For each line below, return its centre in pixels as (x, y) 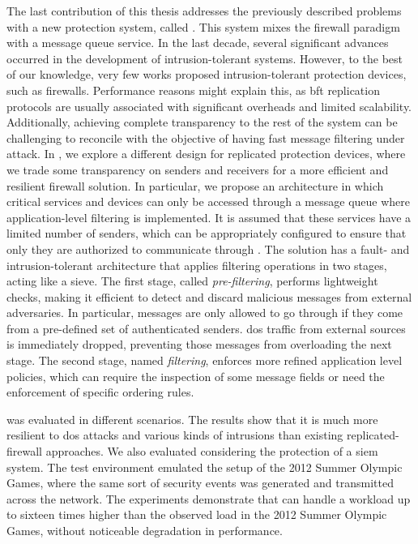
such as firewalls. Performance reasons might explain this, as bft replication (193, 90)
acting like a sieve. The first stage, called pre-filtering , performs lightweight (192, 281)
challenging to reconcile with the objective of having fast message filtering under (206, 137)
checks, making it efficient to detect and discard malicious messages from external (209, 296)
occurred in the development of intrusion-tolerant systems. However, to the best (205, 58)
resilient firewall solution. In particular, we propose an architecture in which (195, 185)
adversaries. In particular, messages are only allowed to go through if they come (205, 313)
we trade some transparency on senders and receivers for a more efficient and (198, 169)
